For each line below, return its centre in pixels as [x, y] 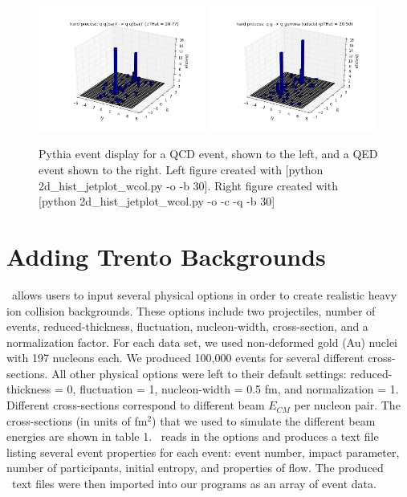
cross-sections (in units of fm [77, 420]
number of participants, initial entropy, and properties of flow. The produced [195, 468]
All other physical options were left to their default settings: [199, 373]
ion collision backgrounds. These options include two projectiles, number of [191, 310]
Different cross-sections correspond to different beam [136, 405]
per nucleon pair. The [347, 405]
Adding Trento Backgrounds [166, 256]
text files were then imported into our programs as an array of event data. [194, 484]
